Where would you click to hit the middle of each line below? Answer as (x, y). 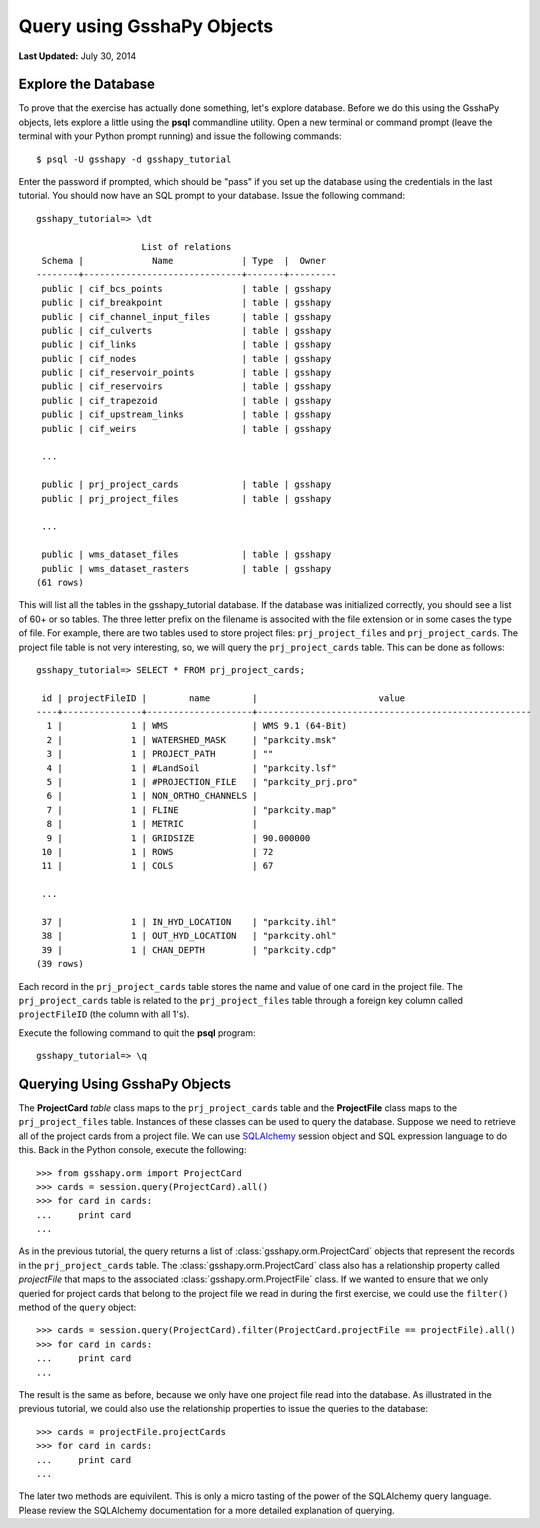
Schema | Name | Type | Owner (184, 260)
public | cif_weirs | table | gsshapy (186, 428)
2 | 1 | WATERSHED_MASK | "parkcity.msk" (191, 739)
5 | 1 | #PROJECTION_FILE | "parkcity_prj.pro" (202, 782)
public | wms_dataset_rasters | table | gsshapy (186, 568)
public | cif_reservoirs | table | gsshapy (186, 386)
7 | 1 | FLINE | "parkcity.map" (191, 809)
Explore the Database (86, 84)
